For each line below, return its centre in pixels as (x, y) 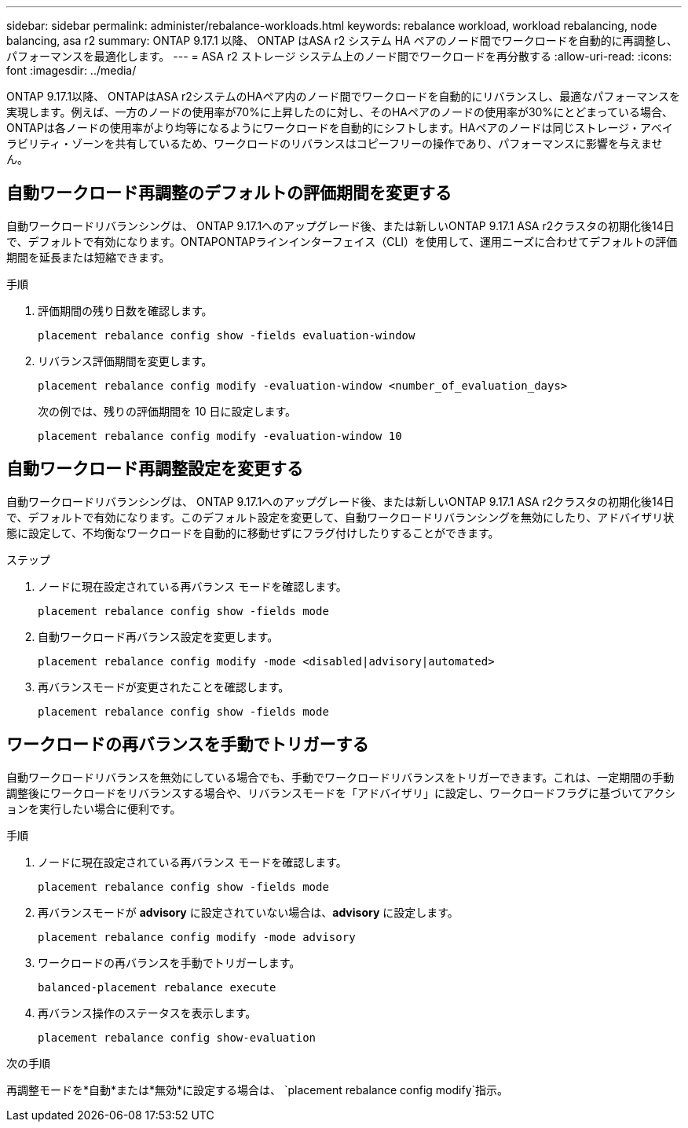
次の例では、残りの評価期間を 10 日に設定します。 (167, 411)
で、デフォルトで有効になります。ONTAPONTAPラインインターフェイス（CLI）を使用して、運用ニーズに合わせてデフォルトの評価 (342, 241)
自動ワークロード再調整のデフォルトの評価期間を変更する (229, 193)
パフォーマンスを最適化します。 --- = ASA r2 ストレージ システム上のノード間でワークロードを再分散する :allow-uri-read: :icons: (339, 56)
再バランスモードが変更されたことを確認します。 (164, 687)
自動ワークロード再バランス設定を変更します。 (158, 636)
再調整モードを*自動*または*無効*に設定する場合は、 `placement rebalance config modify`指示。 (258, 1090)
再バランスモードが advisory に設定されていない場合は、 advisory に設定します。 (248, 912)
